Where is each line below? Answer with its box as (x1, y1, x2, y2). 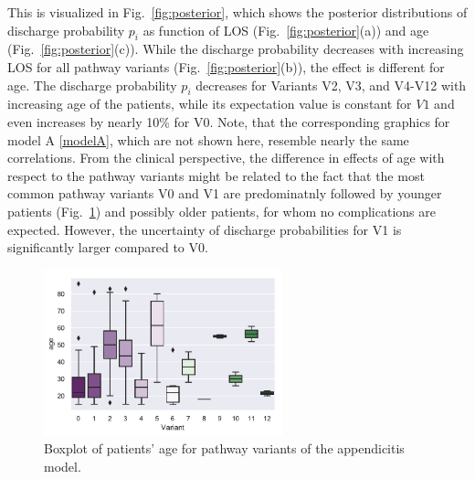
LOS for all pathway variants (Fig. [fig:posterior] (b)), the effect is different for (7, 57, 445, 76)
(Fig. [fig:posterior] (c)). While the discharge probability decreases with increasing (7, 39, 464, 59)
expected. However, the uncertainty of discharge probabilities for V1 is (7, 219, 402, 239)
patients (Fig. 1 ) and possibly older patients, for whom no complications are (7, 201, 436, 220)
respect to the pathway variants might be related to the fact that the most (7, 165, 425, 185)
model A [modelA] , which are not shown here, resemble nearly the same (7, 130, 409, 149)
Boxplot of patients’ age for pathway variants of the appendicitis (44, 439, 405, 458)
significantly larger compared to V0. (7, 238, 208, 257)
